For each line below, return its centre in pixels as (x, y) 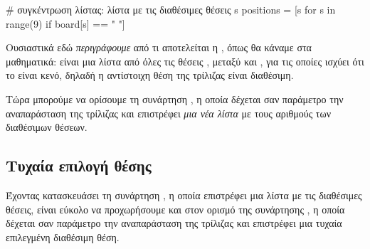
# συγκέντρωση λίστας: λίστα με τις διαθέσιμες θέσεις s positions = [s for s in (171, 9)
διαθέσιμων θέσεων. (47, 127)
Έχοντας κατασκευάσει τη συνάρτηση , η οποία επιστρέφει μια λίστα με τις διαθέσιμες (184, 195)
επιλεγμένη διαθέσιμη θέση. (63, 237)
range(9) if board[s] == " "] (65, 23)
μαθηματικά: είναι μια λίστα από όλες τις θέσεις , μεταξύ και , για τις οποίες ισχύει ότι (185, 61)
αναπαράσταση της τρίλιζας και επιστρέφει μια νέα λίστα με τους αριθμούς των (169, 113)
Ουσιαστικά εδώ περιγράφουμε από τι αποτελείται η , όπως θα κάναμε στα (159, 47)
